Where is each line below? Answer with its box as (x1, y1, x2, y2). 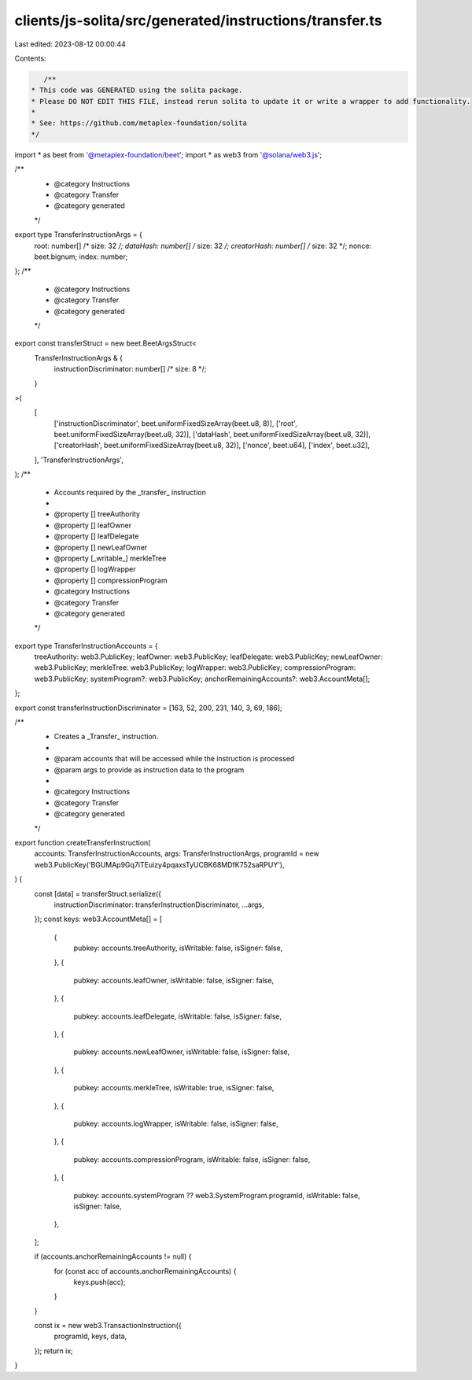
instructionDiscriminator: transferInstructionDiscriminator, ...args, (53, 900, 265, 909)
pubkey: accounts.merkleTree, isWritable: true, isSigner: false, (73, 1083, 275, 1093)
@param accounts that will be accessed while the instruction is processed (53, 754, 295, 764)
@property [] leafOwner (53, 520, 132, 530)
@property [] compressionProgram (53, 575, 168, 585)
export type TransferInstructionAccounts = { (14, 641, 159, 650)
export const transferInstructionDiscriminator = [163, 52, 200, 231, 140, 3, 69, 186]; (14, 703, 282, 712)
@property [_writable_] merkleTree (53, 553, 167, 563)
